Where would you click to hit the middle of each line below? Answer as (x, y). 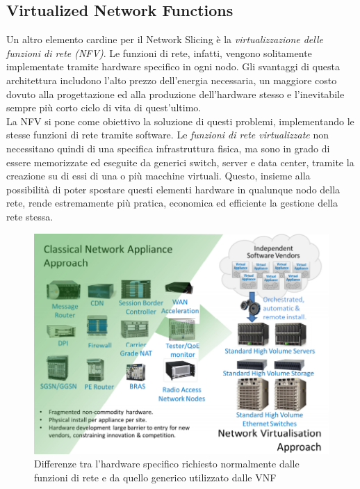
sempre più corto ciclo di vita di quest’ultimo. (104, 107)
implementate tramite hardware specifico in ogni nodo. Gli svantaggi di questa (173, 66)
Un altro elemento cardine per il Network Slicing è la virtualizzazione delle (165, 39)
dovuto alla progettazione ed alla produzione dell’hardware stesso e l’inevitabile (175, 94)
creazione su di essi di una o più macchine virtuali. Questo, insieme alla (158, 176)
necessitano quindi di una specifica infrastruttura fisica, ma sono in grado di (168, 148)
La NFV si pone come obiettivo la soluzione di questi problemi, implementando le (180, 121)
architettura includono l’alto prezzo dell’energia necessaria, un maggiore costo (172, 80)
